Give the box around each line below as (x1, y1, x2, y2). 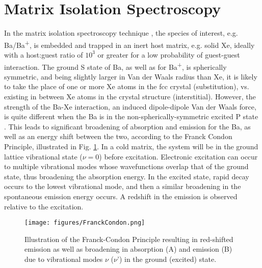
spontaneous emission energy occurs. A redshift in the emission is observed (4, 191, 238, 201)
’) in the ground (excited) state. (117, 253, 217, 264)
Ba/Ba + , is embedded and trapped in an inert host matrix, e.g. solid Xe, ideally (4, 38, 255, 50)
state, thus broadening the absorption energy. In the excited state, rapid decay (4, 171, 249, 181)
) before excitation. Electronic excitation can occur (99, 151, 258, 162)
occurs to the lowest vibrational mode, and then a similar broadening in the (4, 181, 241, 192)
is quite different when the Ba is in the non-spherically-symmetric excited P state (4, 111, 258, 122)
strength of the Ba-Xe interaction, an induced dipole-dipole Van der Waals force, (4, 101, 256, 112)
